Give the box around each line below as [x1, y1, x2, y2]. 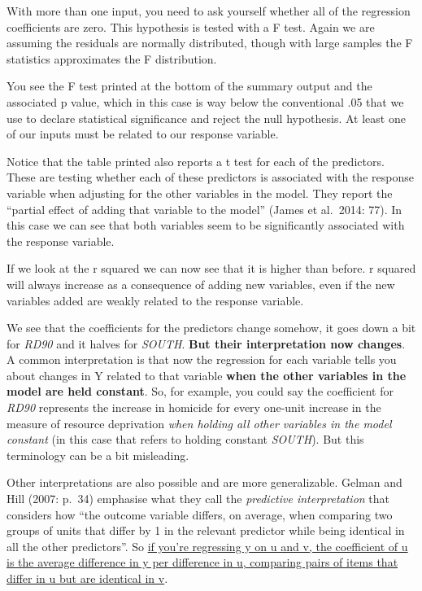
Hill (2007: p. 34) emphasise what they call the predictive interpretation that [7, 490, 390, 507]
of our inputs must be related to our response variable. [7, 125, 279, 142]
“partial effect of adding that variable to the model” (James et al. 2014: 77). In [7, 200, 402, 217]
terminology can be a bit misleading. [7, 446, 189, 463]
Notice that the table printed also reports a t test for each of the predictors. [7, 152, 385, 169]
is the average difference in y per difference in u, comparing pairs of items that [7, 554, 398, 571]
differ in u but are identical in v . [7, 570, 168, 586]
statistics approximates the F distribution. [7, 50, 217, 67]
